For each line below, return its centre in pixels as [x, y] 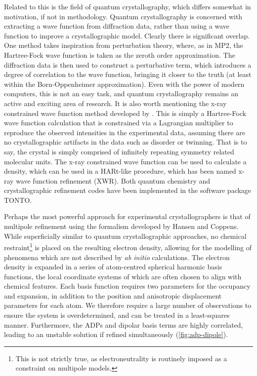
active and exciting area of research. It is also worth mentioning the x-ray [115, 103]
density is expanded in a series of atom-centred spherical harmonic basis [113, 267]
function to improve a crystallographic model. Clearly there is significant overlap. [127, 35]
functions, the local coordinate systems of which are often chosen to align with [123, 276]
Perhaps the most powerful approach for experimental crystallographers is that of [127, 216]
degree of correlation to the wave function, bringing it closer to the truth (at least [128, 74]
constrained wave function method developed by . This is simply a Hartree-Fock [125, 113]
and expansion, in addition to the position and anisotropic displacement [113, 295]
